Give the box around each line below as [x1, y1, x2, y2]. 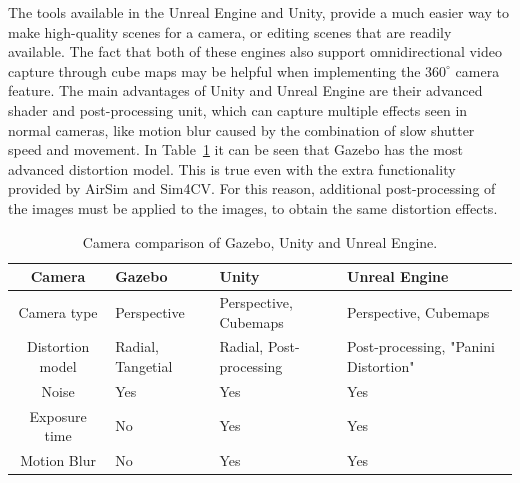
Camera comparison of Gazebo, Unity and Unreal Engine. [82, 231, 438, 252]
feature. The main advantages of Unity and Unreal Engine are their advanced [8, 80, 483, 101]
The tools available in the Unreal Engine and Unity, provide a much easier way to [8, 2, 509, 22]
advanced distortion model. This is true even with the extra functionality [8, 158, 456, 179]
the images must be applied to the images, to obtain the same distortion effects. [8, 197, 498, 218]
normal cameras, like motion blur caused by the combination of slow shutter [8, 119, 475, 140]
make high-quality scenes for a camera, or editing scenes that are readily [8, 21, 452, 42]
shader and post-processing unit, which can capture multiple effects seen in [8, 99, 468, 120]
